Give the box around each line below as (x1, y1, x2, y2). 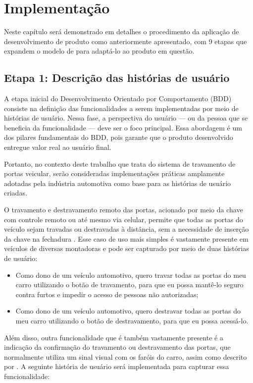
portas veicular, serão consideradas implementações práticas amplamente (4, 168, 225, 179)
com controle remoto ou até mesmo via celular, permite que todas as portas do (4, 214, 243, 224)
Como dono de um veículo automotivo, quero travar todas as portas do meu (15, 269, 246, 280)
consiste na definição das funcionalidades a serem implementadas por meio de (4, 103, 239, 113)
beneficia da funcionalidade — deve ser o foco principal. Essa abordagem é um (4, 122, 242, 132)
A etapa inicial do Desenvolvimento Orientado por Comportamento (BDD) (4, 93, 232, 104)
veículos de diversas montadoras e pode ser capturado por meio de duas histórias (4, 243, 249, 254)
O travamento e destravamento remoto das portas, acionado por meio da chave (4, 204, 243, 215)
